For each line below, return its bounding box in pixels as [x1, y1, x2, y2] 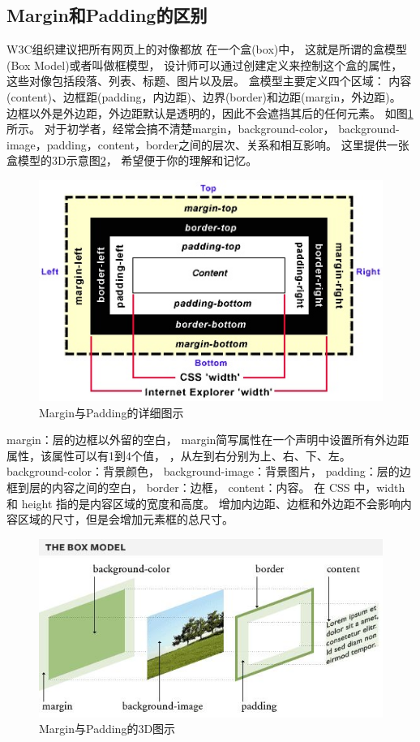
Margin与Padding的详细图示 [39, 403, 184, 421]
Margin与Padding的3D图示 [39, 720, 176, 737]
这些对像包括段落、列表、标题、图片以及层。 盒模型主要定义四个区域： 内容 [6, 72, 412, 89]
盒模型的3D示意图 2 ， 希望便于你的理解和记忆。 [6, 152, 258, 169]
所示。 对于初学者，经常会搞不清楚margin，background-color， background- [6, 120, 400, 137]
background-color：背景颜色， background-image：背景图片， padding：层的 [6, 463, 400, 480]
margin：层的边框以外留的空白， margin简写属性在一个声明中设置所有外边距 [6, 431, 409, 448]
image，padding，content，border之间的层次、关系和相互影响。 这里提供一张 [6, 136, 409, 153]
